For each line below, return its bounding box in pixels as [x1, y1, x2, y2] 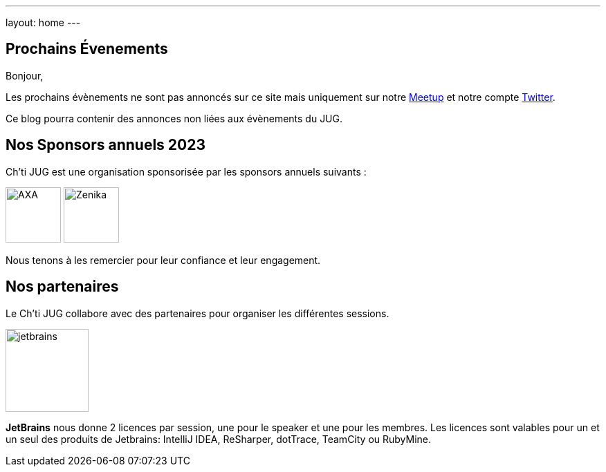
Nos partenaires [6, 278, 119, 296]
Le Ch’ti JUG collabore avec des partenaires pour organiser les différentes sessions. [6, 307, 389, 319]
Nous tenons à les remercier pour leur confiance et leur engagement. [6, 254, 321, 266]
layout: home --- [6, 17, 81, 28]
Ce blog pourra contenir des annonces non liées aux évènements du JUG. [6, 112, 343, 124]
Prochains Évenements [6, 40, 168, 58]
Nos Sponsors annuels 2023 [6, 136, 206, 154]
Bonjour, [6, 69, 44, 82]
